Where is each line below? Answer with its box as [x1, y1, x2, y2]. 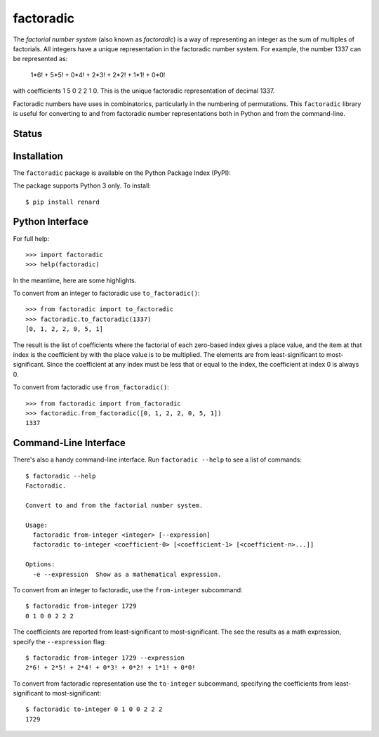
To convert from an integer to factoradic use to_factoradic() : [13, 289, 200, 298]
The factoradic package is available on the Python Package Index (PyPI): [13, 169, 232, 177]
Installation [13, 150, 63, 162]
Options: [25, 561, 55, 568]
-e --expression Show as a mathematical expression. [32, 570, 222, 578]
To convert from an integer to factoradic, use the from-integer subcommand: [13, 585, 243, 594]
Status [13, 127, 43, 140]
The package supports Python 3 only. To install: [13, 181, 151, 190]
